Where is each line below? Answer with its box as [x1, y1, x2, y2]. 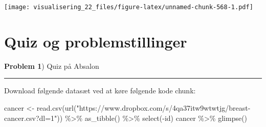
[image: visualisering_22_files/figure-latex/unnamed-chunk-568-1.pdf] [4, 4, 253, 11]
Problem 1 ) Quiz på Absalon [4, 60, 99, 71]
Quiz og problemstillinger [4, 31, 187, 52]
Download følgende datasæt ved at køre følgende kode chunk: [4, 85, 196, 96]
